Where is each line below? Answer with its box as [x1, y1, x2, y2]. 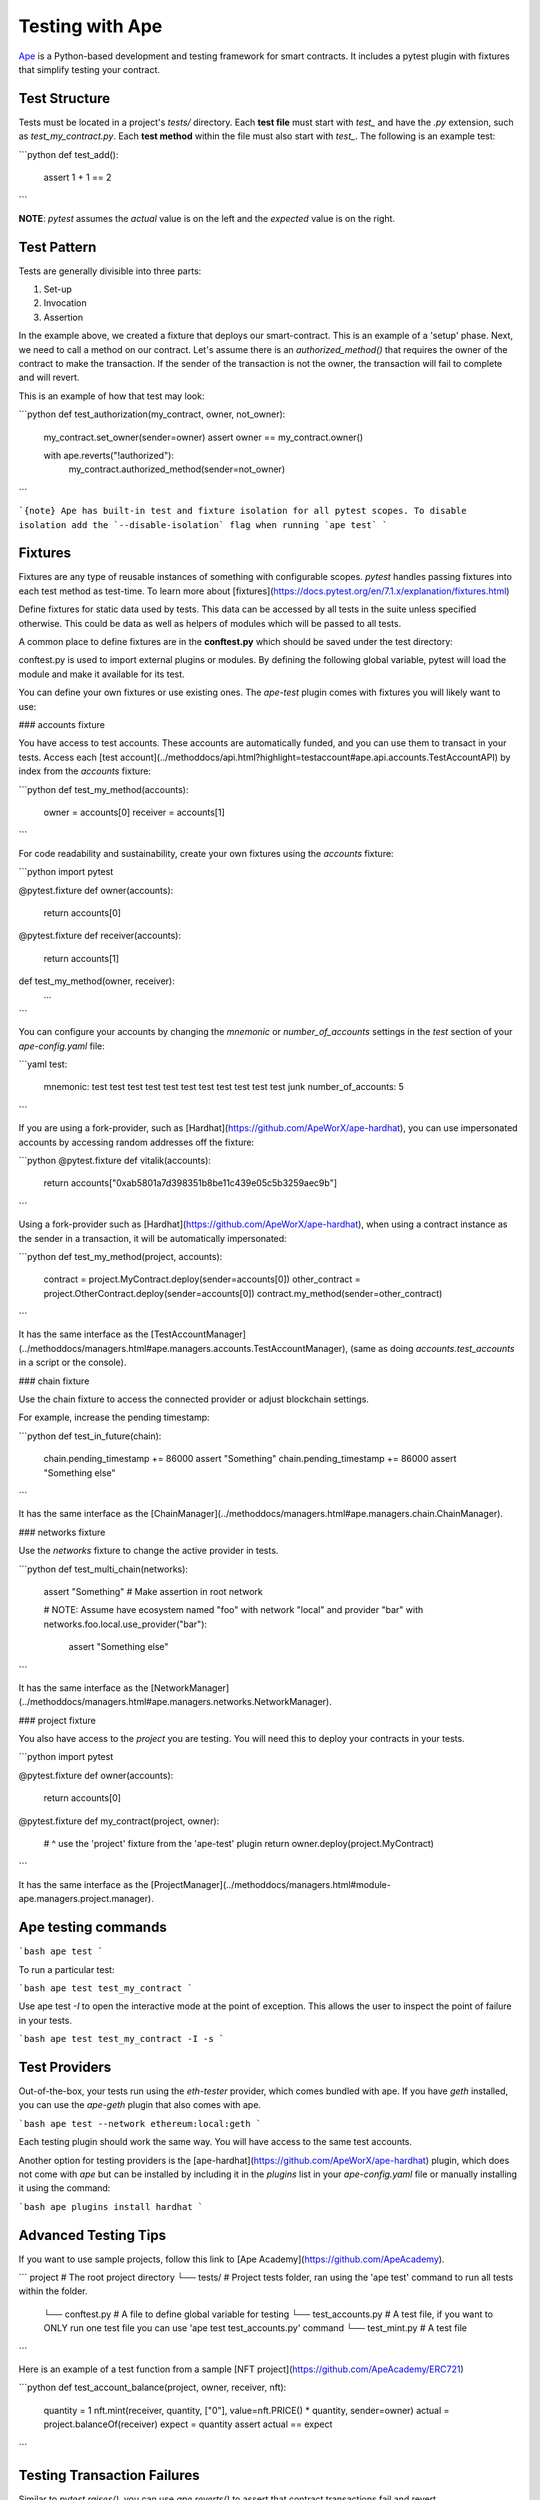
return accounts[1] [43, 952, 120, 964]
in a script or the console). [18, 1356, 127, 1369]
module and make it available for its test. [18, 668, 185, 680]
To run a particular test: [18, 1963, 115, 1975]
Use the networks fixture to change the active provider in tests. [18, 1545, 279, 1557]
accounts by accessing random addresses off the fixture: [18, 1136, 255, 1148]
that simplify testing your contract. [18, 63, 160, 75]
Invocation [43, 297, 87, 309]
